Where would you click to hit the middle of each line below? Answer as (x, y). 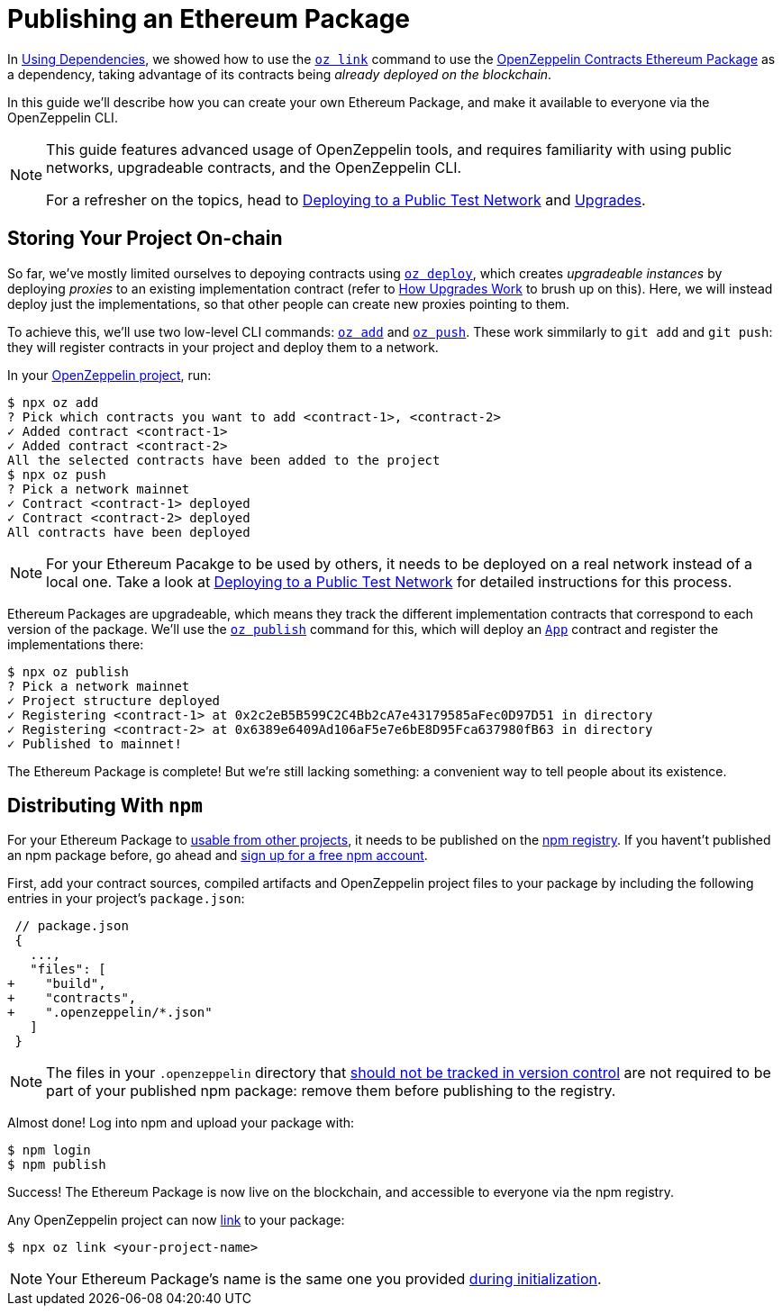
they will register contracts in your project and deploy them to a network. (223, 347)
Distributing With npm (105, 806)
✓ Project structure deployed (114, 700)
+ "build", (57, 984)
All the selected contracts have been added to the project (224, 460)
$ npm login (49, 1150)
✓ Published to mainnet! (95, 743)
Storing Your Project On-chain (145, 239)
